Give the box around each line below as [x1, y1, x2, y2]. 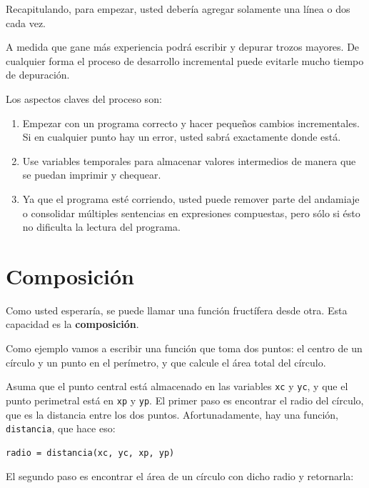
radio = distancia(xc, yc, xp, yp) [6, 447, 175, 458]
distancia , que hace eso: [6, 421, 116, 436]
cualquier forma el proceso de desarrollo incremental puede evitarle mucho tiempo [6, 53, 364, 68]
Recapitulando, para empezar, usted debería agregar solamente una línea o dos [6, 1, 350, 16]
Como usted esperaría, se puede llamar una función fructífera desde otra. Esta [6, 302, 348, 317]
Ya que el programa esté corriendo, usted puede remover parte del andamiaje [22, 191, 360, 206]
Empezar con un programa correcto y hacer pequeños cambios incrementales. [22, 115, 360, 130]
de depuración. [6, 67, 70, 82]
